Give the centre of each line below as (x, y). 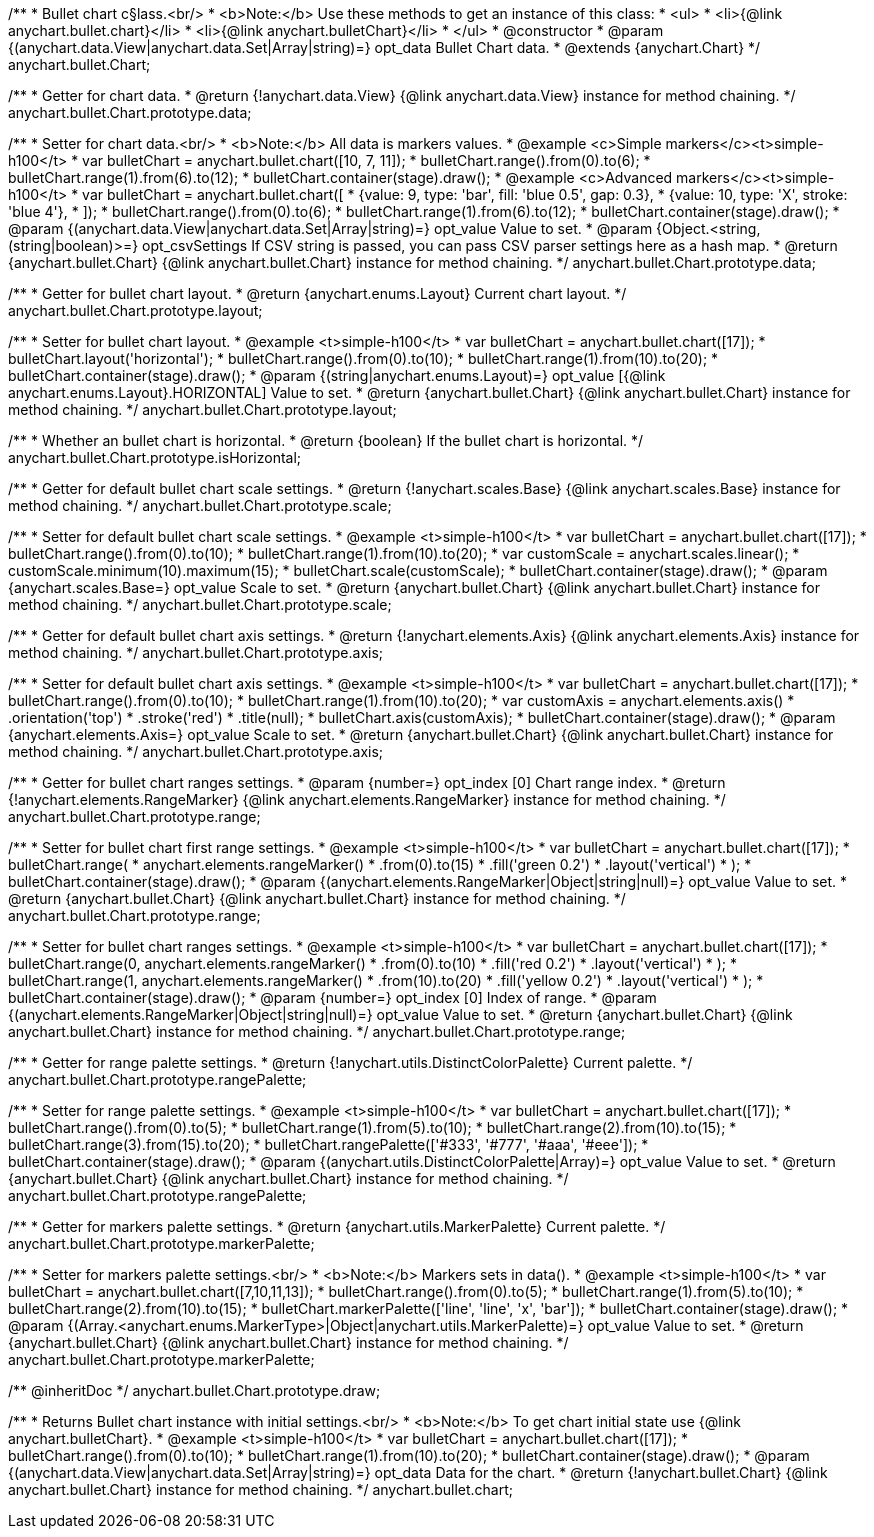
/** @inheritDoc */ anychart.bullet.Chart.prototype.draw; (194, 1390)
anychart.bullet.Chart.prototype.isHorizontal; (155, 457)
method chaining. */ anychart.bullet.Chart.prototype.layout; (202, 409)
